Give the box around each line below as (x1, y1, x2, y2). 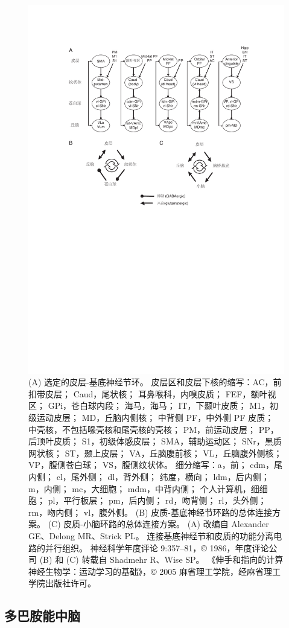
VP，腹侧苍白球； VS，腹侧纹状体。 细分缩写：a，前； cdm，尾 (28, 458, 282, 471)
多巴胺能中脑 (4, 606, 80, 625)
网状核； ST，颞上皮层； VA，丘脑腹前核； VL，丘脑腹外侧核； (28, 446, 282, 459)
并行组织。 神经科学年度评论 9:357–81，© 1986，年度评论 (45, 541, 269, 554)
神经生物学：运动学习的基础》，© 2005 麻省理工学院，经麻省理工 (28, 565, 281, 577)
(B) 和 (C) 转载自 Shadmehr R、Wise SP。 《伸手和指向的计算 (39, 553, 284, 566)
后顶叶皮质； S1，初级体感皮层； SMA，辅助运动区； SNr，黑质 (28, 435, 282, 447)
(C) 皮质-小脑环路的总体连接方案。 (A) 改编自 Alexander (48, 517, 269, 530)
